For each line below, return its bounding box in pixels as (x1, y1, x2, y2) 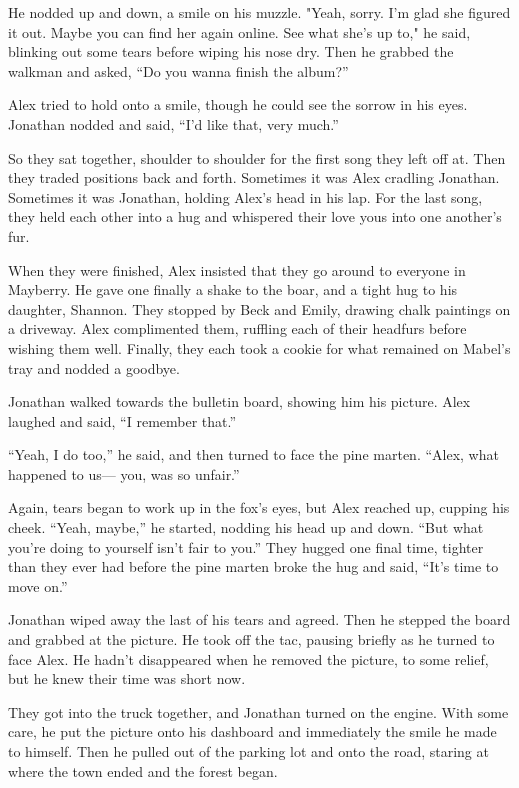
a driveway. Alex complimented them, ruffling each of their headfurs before (8, 318, 467, 339)
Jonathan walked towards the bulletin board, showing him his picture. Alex (8, 391, 471, 412)
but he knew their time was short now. (8, 668, 246, 689)
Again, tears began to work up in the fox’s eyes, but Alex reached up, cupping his (8, 497, 510, 518)
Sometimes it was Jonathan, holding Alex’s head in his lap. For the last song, (8, 186, 483, 207)
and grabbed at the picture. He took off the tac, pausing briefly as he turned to (8, 629, 495, 650)
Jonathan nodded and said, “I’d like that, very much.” (8, 113, 339, 134)
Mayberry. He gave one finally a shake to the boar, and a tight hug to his (8, 279, 458, 300)
